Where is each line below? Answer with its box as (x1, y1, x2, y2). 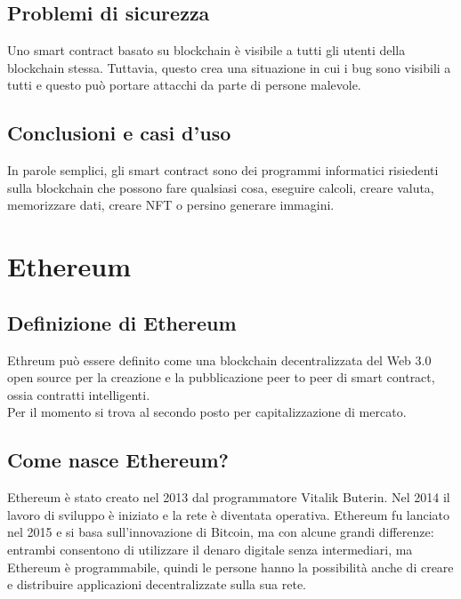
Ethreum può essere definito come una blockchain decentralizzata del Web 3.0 (7, 350, 432, 369)
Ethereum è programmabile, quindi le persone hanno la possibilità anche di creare (7, 557, 454, 576)
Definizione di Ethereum (7, 308, 237, 336)
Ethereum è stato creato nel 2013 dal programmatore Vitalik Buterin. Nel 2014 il (7, 488, 450, 507)
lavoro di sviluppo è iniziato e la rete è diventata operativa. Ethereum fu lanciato (7, 505, 450, 523)
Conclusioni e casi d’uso (7, 119, 231, 147)
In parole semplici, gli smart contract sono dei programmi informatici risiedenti (7, 161, 439, 180)
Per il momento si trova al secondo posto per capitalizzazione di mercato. (7, 403, 407, 421)
